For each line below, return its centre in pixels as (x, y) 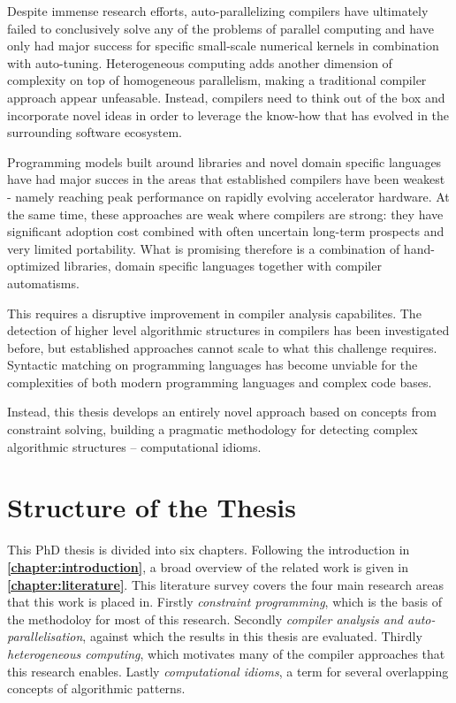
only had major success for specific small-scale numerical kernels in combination (223, 46)
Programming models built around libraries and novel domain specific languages (224, 161)
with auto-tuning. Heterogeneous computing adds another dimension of (200, 62)
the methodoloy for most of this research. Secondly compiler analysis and (205, 619)
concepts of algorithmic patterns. (96, 688)
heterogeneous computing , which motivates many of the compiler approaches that (226, 653)
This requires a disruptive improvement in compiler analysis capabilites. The (214, 313)
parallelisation (45, 636)
